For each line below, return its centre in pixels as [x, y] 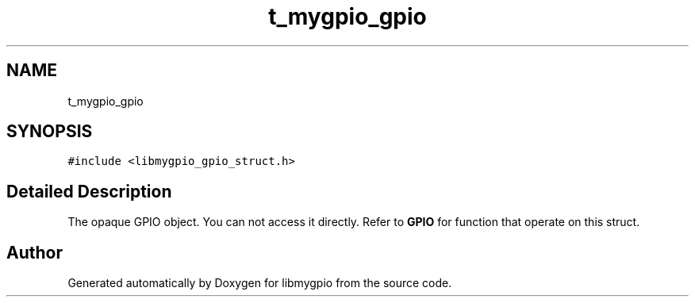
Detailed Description [89, 191]
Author [35, 252]
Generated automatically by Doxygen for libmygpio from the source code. [260, 283]
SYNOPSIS [50, 132]
